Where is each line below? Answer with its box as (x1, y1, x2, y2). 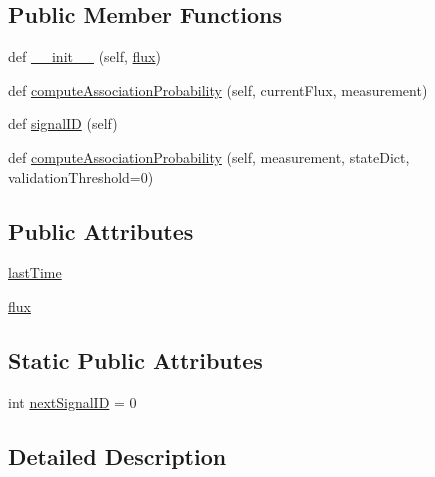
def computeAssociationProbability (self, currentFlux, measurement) (8, 79, 428, 100)
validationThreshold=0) (8, 166, 154, 187)
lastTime (8, 262, 62, 283)
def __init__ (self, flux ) (8, 46, 161, 67)
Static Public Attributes (8, 344, 263, 375)
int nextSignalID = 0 (8, 391, 137, 412)
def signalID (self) (8, 113, 118, 134)
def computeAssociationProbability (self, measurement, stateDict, (8, 146, 410, 167)
